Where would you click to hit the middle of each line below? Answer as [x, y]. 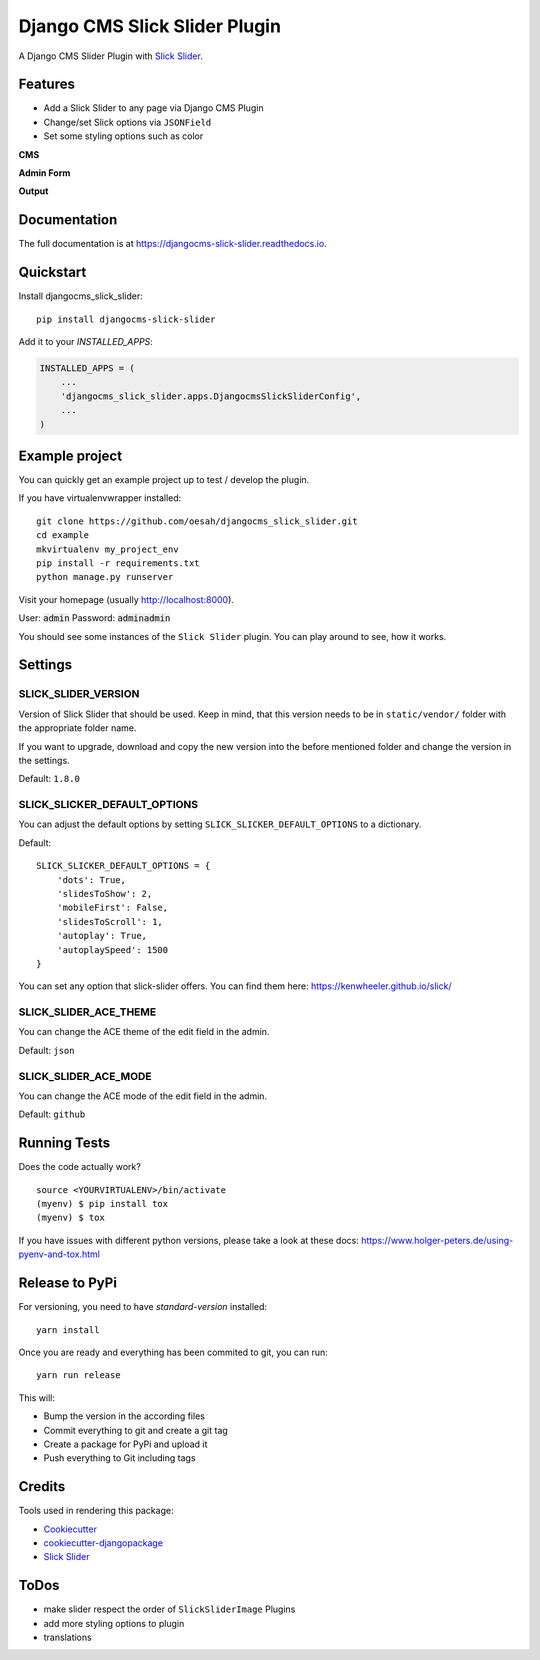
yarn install [68, 1329]
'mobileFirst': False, [112, 908]
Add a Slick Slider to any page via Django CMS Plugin [153, 108]
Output [33, 191]
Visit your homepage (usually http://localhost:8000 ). [126, 599]
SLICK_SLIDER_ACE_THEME [87, 1012]
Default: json [46, 1050]
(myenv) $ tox [70, 1218]
